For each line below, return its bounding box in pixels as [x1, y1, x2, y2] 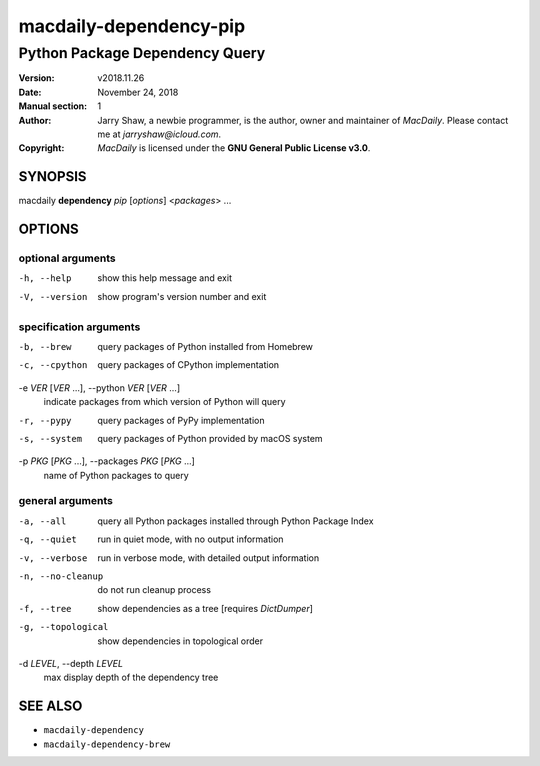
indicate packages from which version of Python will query [43, 396, 286, 408]
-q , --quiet [18, 534, 77, 545]
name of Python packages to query [43, 469, 189, 481]
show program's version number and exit [97, 290, 267, 302]
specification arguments [18, 320, 141, 334]
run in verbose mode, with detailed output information [97, 551, 320, 564]
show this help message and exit [97, 272, 232, 284]
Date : [18, 86, 42, 98]
